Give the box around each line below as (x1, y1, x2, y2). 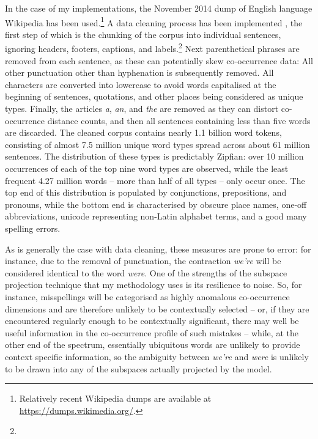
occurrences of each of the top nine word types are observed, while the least (5, 162, 289, 175)
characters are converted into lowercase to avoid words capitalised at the (5, 78, 276, 90)
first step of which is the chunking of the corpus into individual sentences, (5, 28, 281, 40)
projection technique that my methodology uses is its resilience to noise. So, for (5, 278, 302, 291)
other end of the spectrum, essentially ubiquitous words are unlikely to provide (5, 338, 300, 351)
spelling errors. (5, 222, 61, 234)
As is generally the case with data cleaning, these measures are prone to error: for (5, 242, 311, 255)
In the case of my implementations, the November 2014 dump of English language (5, 2, 312, 14)
